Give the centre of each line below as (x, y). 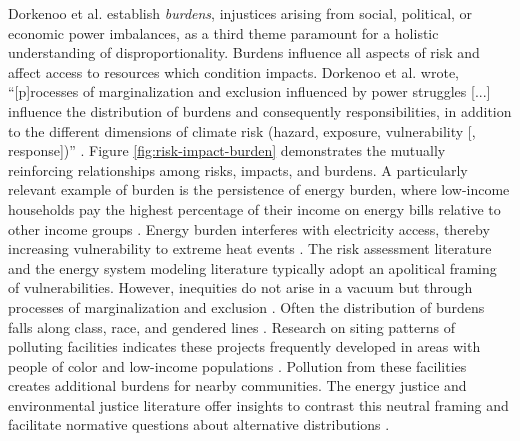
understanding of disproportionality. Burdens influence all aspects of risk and (244, 52)
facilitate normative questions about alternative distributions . (199, 424)
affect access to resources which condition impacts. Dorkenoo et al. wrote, (233, 71)
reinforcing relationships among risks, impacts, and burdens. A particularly (238, 169)
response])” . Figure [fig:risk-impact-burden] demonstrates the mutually (227, 150)
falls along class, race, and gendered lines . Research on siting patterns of (231, 326)
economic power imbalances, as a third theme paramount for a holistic (223, 32)
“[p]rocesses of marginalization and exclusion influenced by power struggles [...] (249, 91)
